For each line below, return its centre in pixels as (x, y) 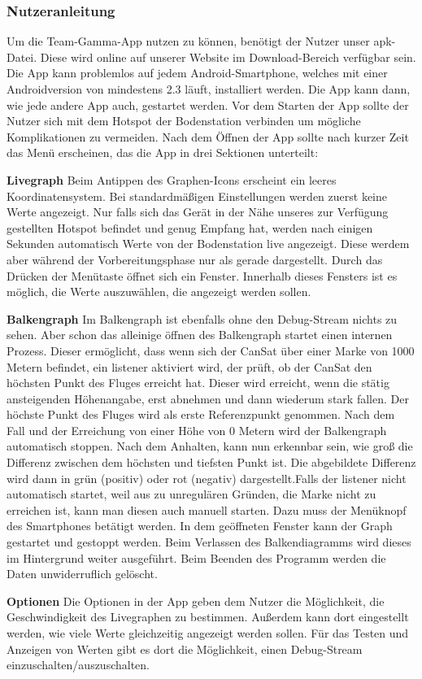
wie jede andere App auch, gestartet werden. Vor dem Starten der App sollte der (208, 104)
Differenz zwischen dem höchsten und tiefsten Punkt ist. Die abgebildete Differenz (211, 462)
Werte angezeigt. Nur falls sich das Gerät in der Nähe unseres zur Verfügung (198, 212)
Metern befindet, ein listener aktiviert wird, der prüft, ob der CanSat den (189, 366)
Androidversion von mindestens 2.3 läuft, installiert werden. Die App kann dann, (209, 89)
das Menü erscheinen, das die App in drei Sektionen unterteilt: (163, 152)
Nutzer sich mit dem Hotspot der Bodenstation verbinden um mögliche (184, 121)
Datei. (22, 57)
